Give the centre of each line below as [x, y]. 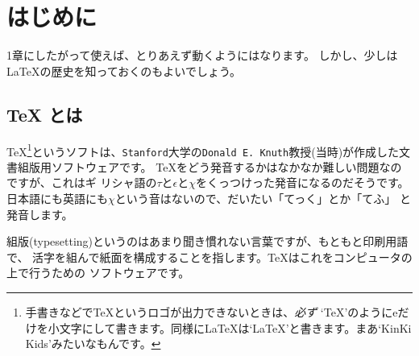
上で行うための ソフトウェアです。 [98, 273]
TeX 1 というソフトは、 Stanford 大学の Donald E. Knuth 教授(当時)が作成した [203, 150]
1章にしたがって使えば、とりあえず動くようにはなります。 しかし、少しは [202, 55]
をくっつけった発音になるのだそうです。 [302, 182]
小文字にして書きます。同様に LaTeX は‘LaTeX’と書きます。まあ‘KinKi [230, 327]
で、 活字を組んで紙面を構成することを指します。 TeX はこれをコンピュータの [209, 257]
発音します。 [40, 214]
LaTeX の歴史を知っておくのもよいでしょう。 [124, 70]
